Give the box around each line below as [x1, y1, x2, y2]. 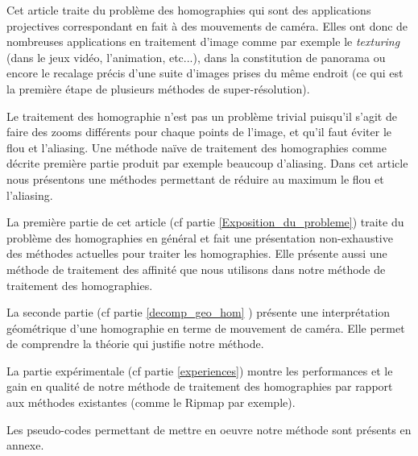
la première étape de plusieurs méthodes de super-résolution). [6, 80, 310, 97]
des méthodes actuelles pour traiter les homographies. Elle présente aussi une [6, 245, 387, 262]
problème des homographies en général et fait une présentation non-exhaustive [6, 229, 393, 246]
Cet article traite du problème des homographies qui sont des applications [6, 2, 371, 18]
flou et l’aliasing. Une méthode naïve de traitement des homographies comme [6, 139, 387, 155]
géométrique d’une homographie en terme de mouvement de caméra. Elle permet [6, 319, 405, 336]
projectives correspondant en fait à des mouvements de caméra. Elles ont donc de [6, 17, 408, 34]
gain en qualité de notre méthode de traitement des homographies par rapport [6, 378, 393, 395]
